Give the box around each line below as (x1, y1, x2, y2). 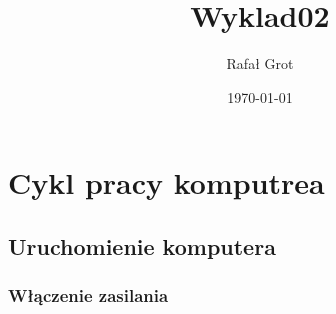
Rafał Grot (226, 53, 294, 74)
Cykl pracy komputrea (8, 162, 325, 203)
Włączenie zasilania (8, 283, 169, 308)
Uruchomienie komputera (8, 230, 276, 261)
